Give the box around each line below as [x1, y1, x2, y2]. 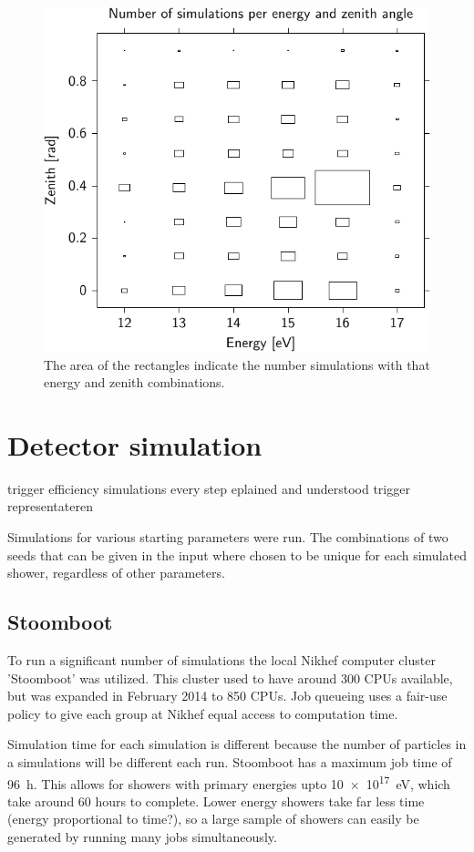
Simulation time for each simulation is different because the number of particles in [7, 734, 467, 754]
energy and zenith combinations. [44, 373, 225, 392]
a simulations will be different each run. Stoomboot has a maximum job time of [7, 753, 452, 771]
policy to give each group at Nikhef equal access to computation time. [7, 703, 398, 723]
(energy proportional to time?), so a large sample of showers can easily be [7, 809, 419, 828]
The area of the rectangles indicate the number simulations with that [44, 354, 430, 374]
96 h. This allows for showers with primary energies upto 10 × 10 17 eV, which [7, 771, 450, 793]
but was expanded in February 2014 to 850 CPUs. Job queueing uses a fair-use [7, 686, 448, 705]
